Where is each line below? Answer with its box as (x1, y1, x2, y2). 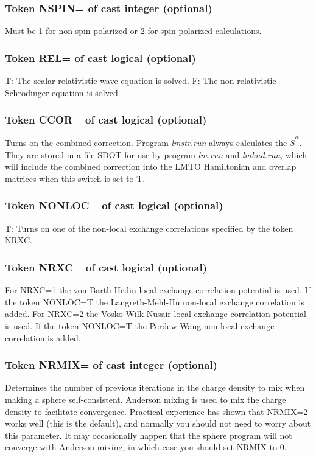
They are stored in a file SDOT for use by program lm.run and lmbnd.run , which (5, 148, 307, 161)
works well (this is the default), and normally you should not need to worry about (5, 417, 311, 430)
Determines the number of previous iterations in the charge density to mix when (5, 381, 305, 394)
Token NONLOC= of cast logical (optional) (5, 198, 223, 213)
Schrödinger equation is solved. (5, 86, 121, 99)
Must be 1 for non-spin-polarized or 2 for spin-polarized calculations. (5, 24, 262, 37)
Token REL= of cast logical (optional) (5, 50, 196, 65)
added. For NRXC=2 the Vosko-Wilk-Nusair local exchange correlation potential (5, 307, 306, 320)
